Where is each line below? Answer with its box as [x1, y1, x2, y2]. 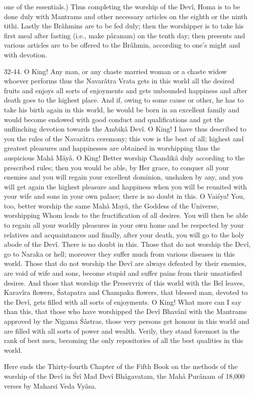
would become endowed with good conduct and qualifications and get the [4, 114, 224, 124]
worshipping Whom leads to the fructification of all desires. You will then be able [4, 210, 248, 220]
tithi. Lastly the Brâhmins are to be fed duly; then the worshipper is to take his [4, 21, 244, 31]
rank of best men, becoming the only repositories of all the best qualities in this [4, 335, 243, 345]
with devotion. [4, 49, 47, 59]
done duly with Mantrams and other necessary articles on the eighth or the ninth [4, 11, 248, 21]
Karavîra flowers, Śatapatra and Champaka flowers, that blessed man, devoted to [4, 287, 248, 297]
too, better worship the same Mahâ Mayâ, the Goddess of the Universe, [4, 200, 219, 210]
